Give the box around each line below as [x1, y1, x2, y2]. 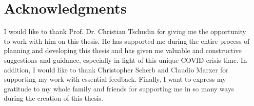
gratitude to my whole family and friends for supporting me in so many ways [4, 83, 234, 93]
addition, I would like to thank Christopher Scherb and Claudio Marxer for [4, 64, 229, 74]
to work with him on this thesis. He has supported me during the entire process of [4, 35, 250, 46]
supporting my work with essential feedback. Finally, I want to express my [4, 74, 226, 84]
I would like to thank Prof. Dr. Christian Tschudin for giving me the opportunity [4, 26, 246, 36]
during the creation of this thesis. [4, 93, 103, 103]
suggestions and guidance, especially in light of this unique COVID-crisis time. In [4, 54, 247, 65]
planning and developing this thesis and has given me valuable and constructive [4, 45, 242, 55]
